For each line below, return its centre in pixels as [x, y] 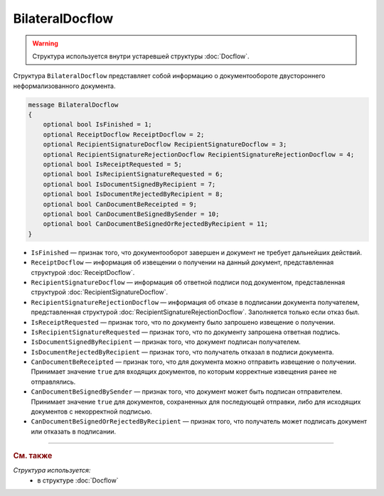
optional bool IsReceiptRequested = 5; [113, 165]
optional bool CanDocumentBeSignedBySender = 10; [131, 214]
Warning [45, 43]
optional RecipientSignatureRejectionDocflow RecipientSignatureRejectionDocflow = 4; [199, 154]
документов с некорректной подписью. [91, 411]
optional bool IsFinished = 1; [97, 125]
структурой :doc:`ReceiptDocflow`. [83, 272]
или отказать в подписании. [74, 431]
